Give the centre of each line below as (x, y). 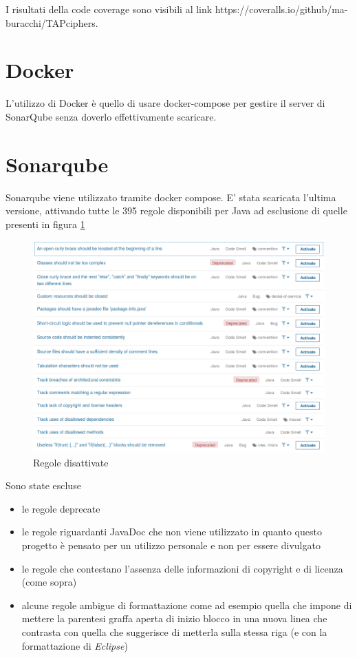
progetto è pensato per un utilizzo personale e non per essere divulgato (171, 545)
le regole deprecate (61, 508)
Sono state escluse (43, 485)
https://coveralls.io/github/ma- (281, 9)
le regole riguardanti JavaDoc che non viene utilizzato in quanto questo (172, 532)
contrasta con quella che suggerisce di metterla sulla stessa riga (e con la (174, 631)
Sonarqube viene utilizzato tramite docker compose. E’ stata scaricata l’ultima (171, 197)
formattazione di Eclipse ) (75, 645)
